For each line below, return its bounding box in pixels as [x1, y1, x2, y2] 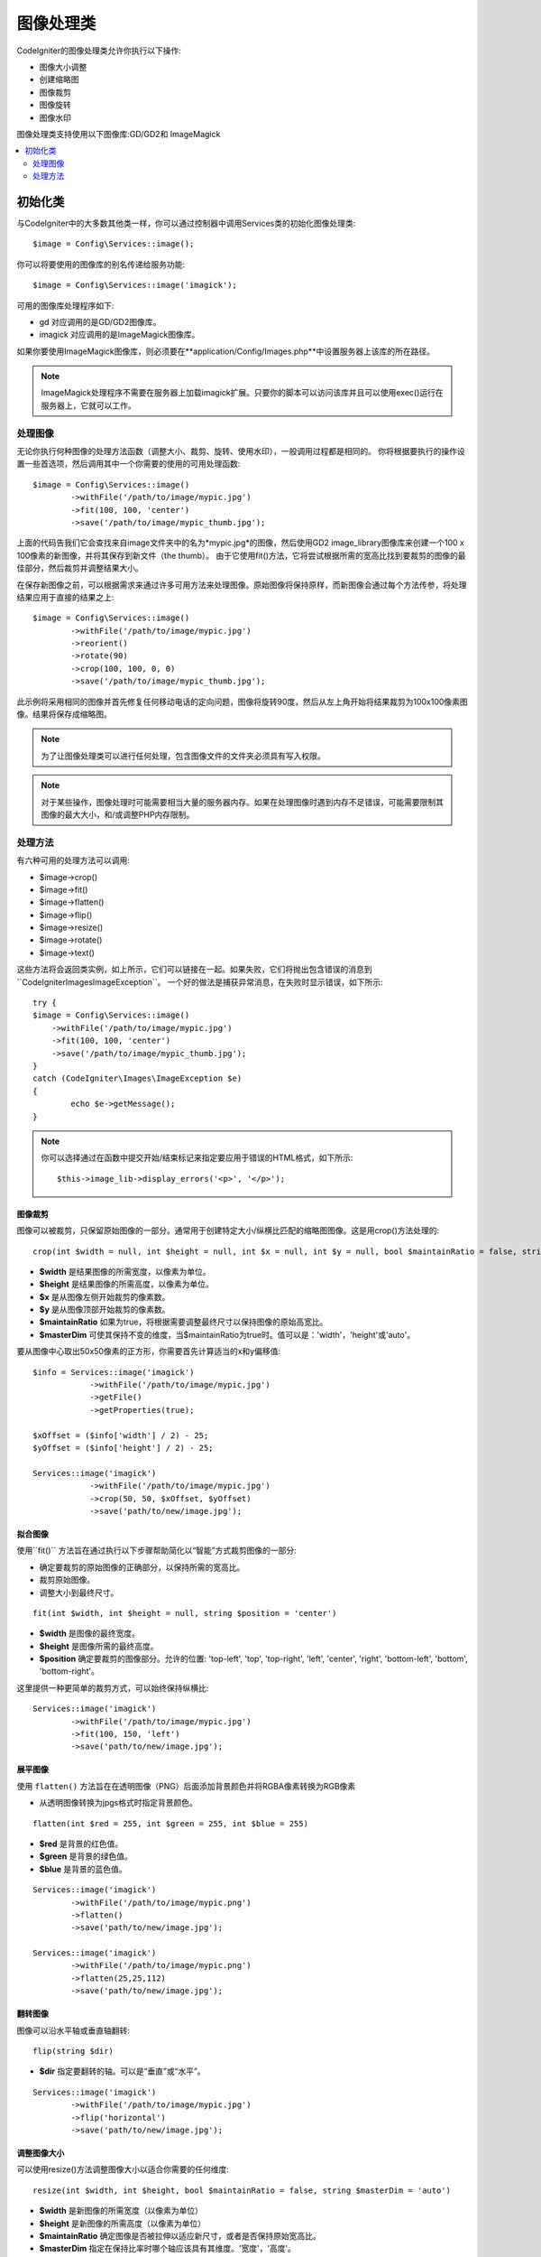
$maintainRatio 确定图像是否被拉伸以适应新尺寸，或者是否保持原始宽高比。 [39, 2230, 322, 2241]
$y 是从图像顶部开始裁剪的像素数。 [39, 1305, 170, 1315]
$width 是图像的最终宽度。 [39, 1628, 140, 1639]
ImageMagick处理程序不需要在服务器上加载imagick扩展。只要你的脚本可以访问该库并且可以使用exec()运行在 [41, 387, 444, 398]
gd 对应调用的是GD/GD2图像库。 [39, 316, 161, 327]
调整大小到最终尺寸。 [39, 1587, 119, 1598]
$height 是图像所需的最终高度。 [39, 1640, 159, 1651]
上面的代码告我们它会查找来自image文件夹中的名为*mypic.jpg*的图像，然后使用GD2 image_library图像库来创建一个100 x [16, 537, 464, 548]
